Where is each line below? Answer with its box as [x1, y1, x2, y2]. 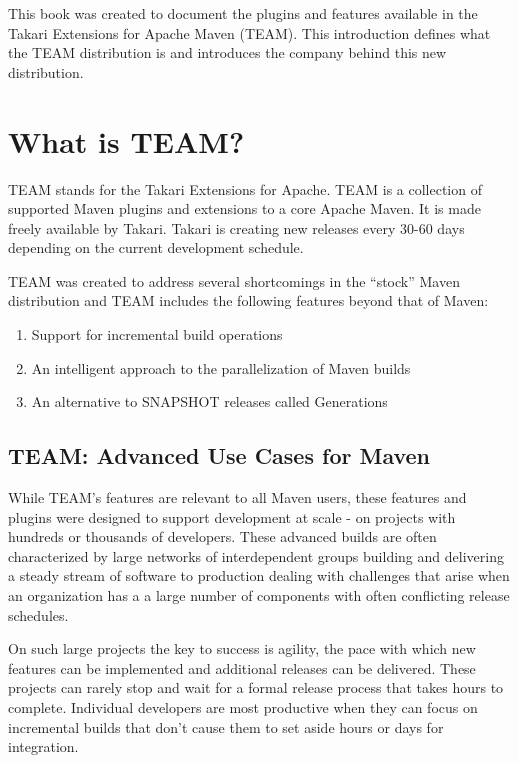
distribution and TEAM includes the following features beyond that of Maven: [8, 290, 489, 311]
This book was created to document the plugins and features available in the [8, 3, 478, 23]
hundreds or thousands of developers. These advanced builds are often [8, 526, 437, 547]
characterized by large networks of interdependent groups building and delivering [8, 545, 504, 566]
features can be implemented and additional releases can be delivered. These [8, 657, 476, 678]
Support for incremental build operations [31, 324, 283, 345]
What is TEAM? [8, 120, 245, 161]
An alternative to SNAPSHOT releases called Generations [31, 391, 388, 412]
